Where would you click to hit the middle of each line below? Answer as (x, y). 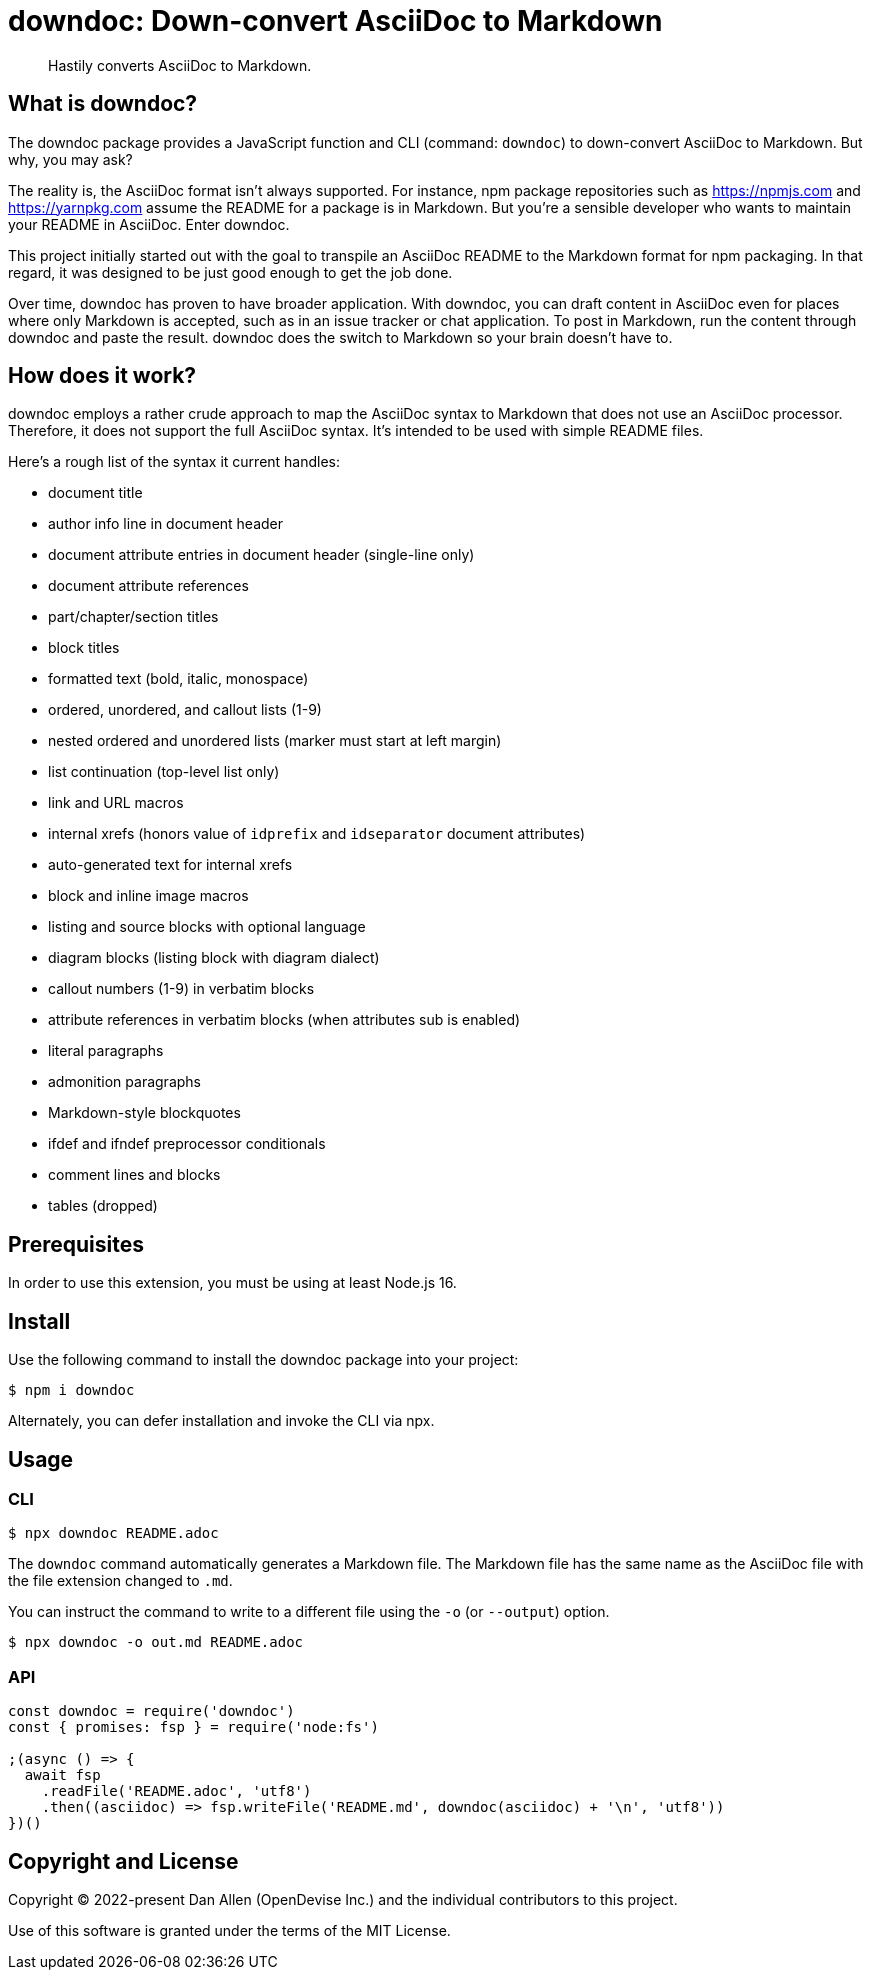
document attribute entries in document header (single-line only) (261, 555)
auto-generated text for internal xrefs (170, 865)
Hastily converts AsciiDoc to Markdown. (180, 65)
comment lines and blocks (134, 1175)
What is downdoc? (103, 104)
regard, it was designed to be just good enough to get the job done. (230, 272)
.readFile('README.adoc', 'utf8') (176, 1791)
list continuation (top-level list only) (164, 772)
